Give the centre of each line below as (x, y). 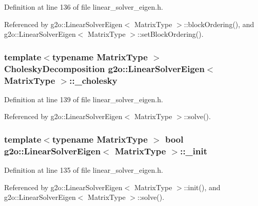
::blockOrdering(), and (219, 24)
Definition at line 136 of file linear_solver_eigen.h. (84, 7)
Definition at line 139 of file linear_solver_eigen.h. (84, 99)
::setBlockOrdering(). (170, 34)
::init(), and (202, 187)
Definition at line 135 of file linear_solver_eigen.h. (84, 170)
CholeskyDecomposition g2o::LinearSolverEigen (104, 68)
